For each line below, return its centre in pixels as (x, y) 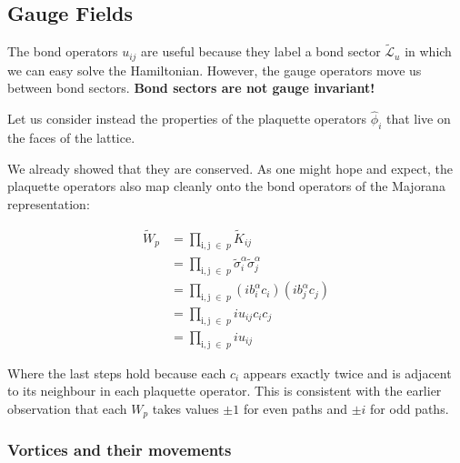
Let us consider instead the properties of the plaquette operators (187, 119)
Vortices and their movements (120, 450)
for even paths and (295, 408)
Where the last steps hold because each (117, 372)
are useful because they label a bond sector (261, 51)
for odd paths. (410, 408)
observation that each (67, 408)
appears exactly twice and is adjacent (347, 372)
